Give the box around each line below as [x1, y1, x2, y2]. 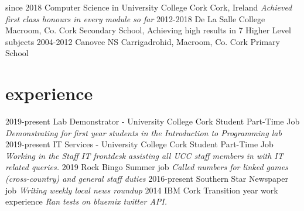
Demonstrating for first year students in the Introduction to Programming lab [5, 126, 282, 139]
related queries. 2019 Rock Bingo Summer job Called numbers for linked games [5, 161, 288, 173]
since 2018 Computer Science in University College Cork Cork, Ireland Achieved [5, 1, 292, 13]
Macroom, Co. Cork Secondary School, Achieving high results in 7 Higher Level [5, 24, 291, 36]
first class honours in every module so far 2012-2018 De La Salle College [5, 12, 265, 25]
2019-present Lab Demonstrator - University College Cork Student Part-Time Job [5, 115, 300, 127]
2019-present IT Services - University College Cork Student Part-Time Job [5, 138, 274, 150]
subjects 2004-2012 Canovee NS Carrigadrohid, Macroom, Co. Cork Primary [5, 35, 280, 47]
